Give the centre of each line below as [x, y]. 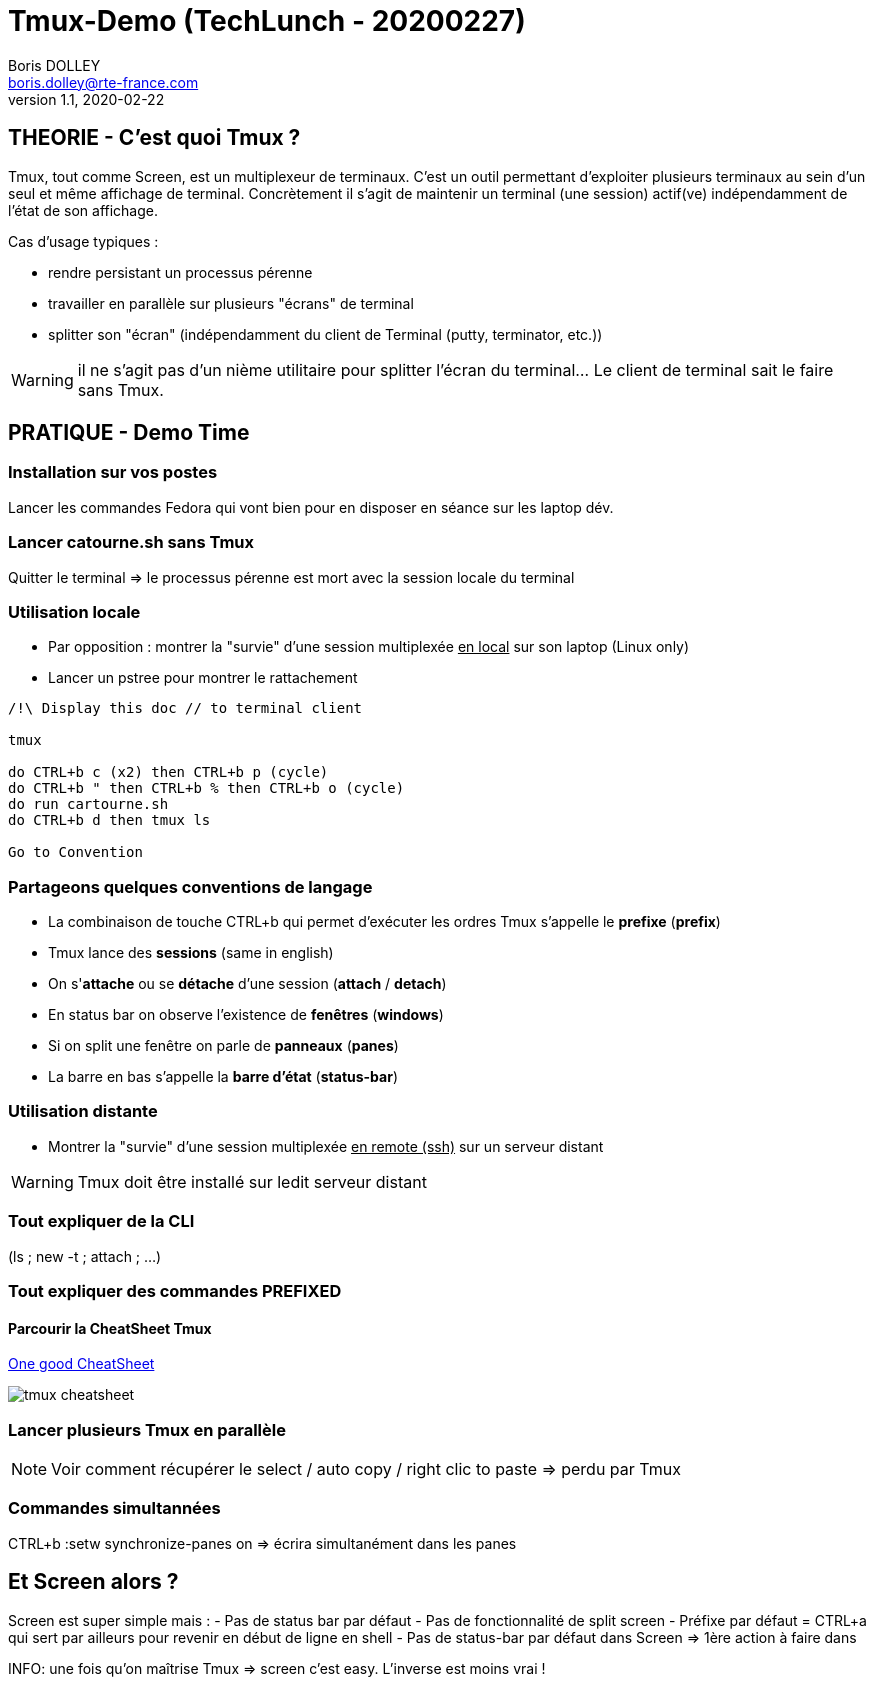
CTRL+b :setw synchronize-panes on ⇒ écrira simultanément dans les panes [262, 1543]
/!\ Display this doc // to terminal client [185, 708]
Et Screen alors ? [93, 1582]
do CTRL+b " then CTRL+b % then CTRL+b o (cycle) [206, 788]
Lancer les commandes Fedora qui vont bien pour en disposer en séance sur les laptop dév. [311, 507]
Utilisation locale [74, 611]
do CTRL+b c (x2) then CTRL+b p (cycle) [168, 772]
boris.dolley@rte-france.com [103, 82]
